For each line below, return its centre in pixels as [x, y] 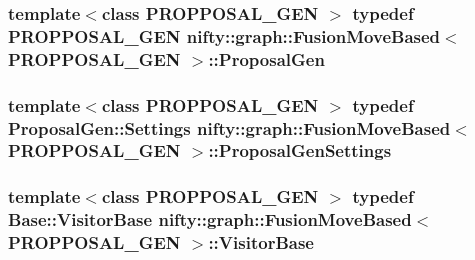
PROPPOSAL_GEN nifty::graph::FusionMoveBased [224, 35]
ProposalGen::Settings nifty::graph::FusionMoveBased [229, 127]
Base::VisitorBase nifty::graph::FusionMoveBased [210, 219]
